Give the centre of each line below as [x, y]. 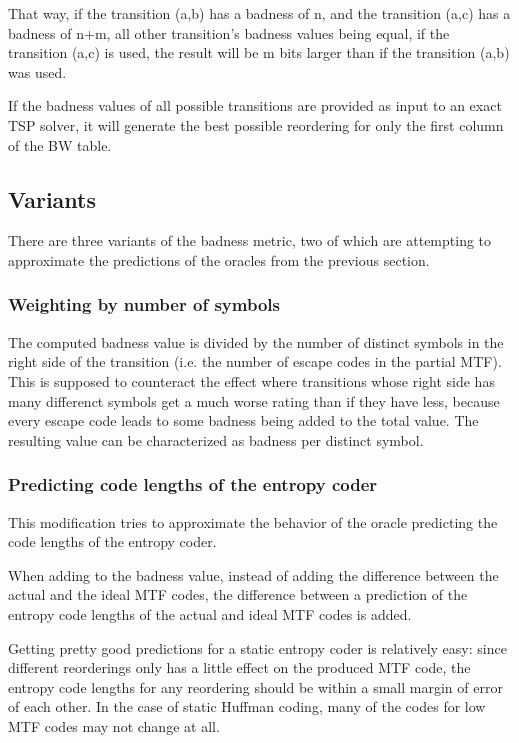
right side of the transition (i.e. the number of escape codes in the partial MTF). [255, 361]
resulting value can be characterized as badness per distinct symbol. [216, 439]
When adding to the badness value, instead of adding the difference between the [253, 574]
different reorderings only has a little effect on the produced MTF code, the [239, 667]
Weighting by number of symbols [144, 304]
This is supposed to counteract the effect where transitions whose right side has [251, 380]
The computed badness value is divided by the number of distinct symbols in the [256, 341]
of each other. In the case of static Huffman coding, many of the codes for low [247, 706]
